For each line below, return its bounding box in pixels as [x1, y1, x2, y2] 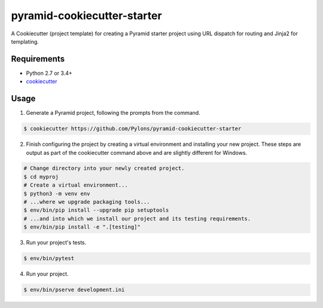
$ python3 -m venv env [23, 190, 90, 197]
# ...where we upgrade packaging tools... [23, 199, 150, 206]
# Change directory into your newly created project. [23, 165, 185, 172]
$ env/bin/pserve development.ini [23, 286, 125, 293]
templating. [11, 38, 39, 45]
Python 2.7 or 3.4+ [26, 69, 72, 77]
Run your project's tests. [26, 239, 87, 246]
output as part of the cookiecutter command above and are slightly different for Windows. [26, 149, 248, 156]
